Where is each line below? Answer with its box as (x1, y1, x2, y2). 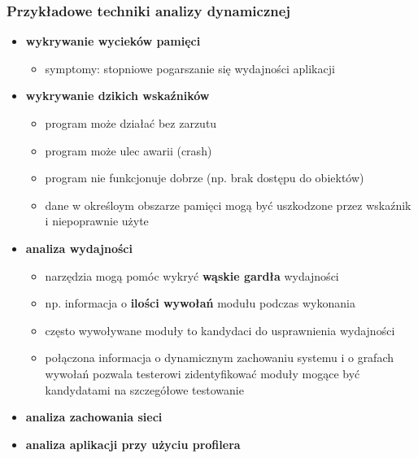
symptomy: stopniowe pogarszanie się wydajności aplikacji (45, 59, 335, 76)
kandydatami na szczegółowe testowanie (45, 381, 244, 398)
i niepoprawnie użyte (45, 212, 149, 229)
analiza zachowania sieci (25, 408, 163, 425)
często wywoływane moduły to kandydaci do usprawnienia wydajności (45, 321, 395, 338)
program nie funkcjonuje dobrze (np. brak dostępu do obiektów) (45, 169, 364, 186)
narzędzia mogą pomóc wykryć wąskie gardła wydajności (45, 267, 339, 284)
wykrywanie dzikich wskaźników (25, 87, 210, 104)
